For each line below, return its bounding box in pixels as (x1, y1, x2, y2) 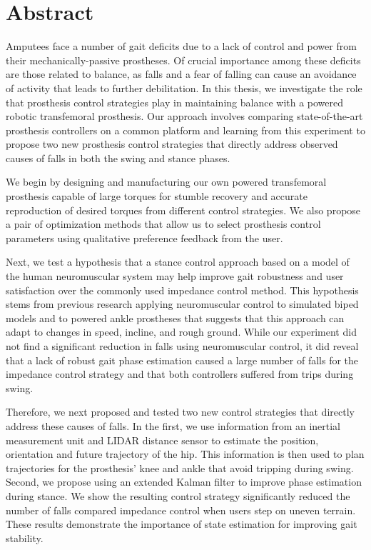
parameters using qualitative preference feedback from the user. (6, 230, 283, 245)
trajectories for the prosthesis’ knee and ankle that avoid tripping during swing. (6, 460, 354, 475)
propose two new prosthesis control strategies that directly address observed (6, 136, 338, 151)
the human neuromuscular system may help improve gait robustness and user (6, 269, 344, 284)
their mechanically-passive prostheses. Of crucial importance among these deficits (6, 52, 361, 67)
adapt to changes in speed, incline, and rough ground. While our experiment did (6, 324, 357, 339)
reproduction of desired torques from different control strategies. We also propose (6, 202, 361, 217)
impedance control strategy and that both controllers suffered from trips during (6, 366, 354, 381)
